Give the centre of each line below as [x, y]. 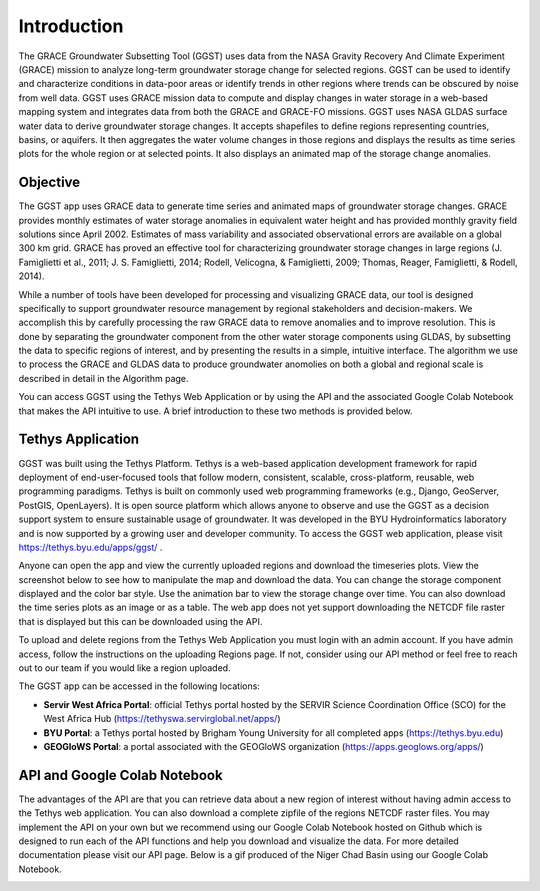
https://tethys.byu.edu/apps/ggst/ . [90, 547]
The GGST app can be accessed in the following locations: [139, 686]
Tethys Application [79, 439]
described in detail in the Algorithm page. [103, 378]
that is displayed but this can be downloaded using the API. [140, 621]
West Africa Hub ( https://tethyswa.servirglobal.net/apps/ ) [162, 719]
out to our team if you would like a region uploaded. [124, 668]
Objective [49, 182]
